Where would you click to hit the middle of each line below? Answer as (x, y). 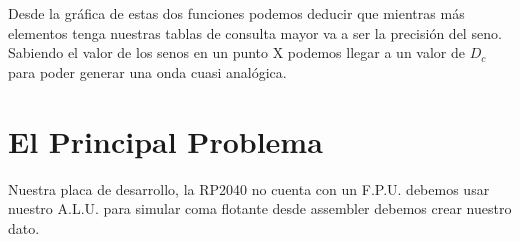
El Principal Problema (165, 140)
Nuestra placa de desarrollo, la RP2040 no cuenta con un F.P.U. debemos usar (249, 188)
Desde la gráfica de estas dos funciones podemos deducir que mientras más (236, 13)
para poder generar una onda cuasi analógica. (147, 71)
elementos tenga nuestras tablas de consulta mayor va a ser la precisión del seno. (255, 32)
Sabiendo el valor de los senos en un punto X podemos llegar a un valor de (236, 52)
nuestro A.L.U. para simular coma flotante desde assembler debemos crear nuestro (260, 208)
